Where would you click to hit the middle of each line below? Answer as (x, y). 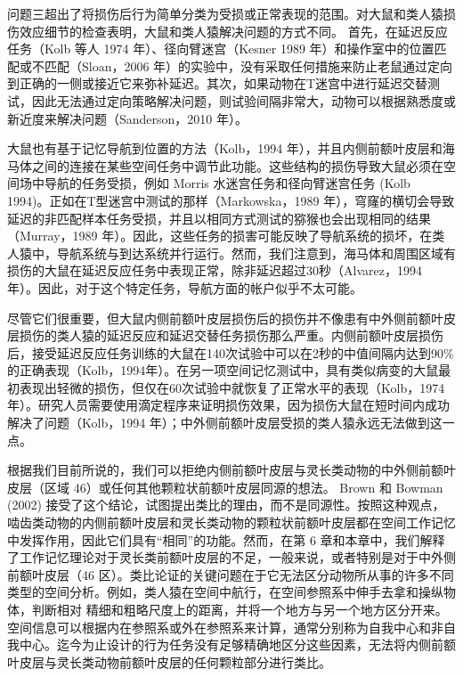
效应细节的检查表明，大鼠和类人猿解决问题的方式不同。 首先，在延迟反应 (233, 31)
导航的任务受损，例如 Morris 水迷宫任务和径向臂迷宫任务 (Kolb (227, 183)
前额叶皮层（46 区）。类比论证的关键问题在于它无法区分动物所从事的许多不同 (231, 574)
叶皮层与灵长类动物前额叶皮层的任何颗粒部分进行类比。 (169, 661)
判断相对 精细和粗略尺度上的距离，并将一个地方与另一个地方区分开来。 (240, 609)
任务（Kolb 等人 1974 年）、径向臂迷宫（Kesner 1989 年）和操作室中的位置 (221, 49)
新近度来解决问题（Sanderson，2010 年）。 (128, 118)
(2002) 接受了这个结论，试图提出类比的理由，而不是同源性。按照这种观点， (226, 505)
